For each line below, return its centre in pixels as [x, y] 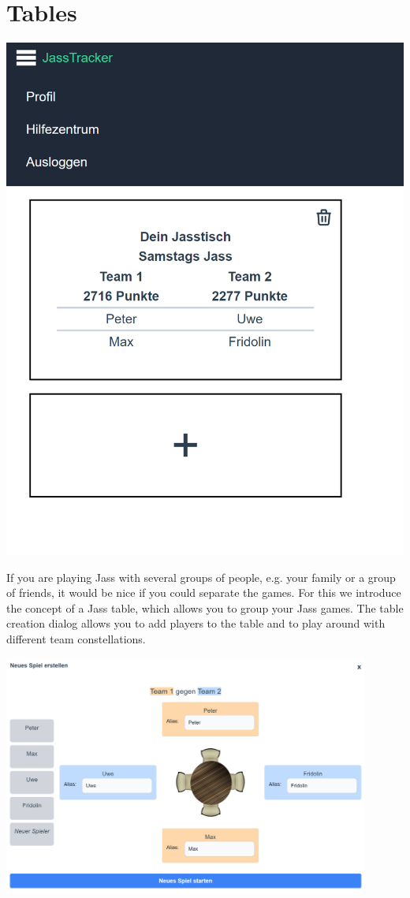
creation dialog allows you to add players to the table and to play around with [196, 623]
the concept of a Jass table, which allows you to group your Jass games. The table [205, 607]
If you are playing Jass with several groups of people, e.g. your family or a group [201, 577]
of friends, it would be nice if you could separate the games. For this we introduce [204, 592]
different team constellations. [76, 639]
